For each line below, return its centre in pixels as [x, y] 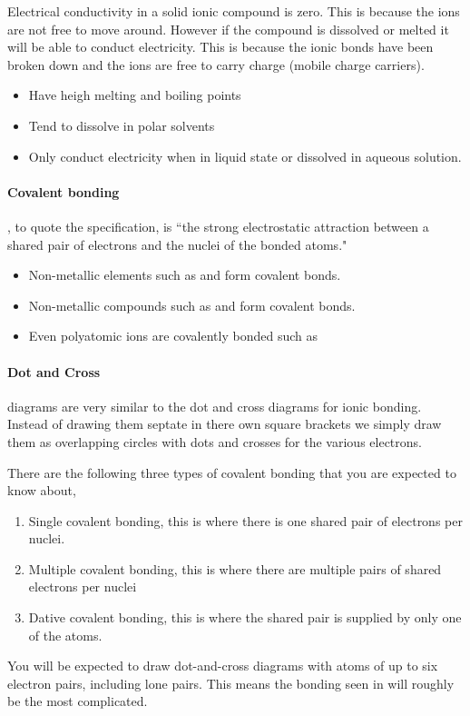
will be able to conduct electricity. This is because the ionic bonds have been [220, 47]
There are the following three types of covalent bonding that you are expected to [232, 472]
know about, [42, 490]
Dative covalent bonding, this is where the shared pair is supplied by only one [245, 617]
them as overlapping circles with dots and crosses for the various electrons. [215, 441]
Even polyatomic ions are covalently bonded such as [173, 336]
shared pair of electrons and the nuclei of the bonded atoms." [177, 244]
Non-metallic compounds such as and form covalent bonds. [192, 305]
